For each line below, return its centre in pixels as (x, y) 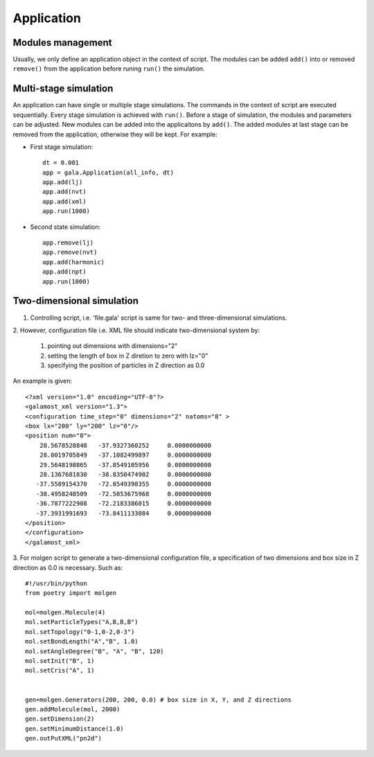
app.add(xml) (64, 201)
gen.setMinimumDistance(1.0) (74, 729)
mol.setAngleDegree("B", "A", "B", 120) (95, 651)
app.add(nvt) (64, 192)
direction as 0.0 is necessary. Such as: (68, 567)
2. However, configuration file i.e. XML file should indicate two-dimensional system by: (136, 330)
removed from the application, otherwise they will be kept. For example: (115, 134)
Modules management (62, 43)
